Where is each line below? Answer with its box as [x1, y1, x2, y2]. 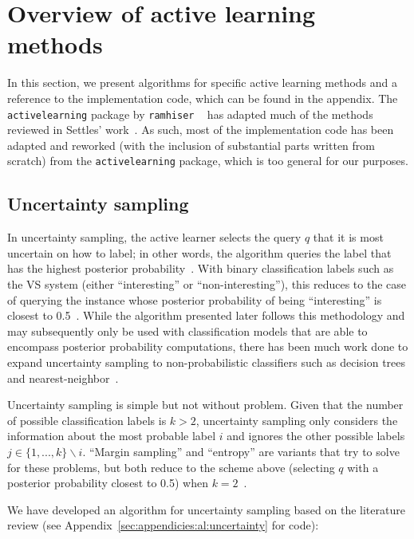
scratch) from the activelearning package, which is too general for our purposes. [7, 152, 408, 169]
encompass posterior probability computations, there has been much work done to [7, 338, 408, 355]
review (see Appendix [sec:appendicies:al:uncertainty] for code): [7, 517, 319, 533]
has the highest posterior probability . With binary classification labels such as [7, 260, 394, 277]
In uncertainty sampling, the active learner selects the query [7, 229, 302, 246]
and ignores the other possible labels [227, 427, 405, 444]
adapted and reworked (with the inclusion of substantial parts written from [7, 136, 375, 153]
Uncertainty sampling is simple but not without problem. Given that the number [7, 396, 404, 413]
